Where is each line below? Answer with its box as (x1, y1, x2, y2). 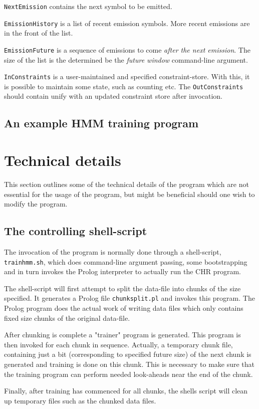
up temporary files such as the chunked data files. (4, 395, 156, 405)
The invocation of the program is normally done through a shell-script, (4, 246, 221, 257)
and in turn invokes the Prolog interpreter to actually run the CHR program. (4, 266, 241, 277)
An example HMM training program (4, 115, 199, 131)
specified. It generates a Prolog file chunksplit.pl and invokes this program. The (4, 293, 255, 303)
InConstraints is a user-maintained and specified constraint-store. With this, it (4, 71, 250, 82)
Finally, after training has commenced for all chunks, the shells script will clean (4, 385, 248, 396)
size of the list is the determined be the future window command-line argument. (4, 54, 248, 65)
